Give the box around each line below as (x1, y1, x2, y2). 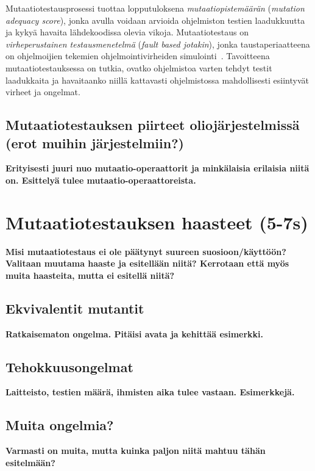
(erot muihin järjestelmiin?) (5, 133, 184, 152)
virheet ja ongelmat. (5, 85, 80, 98)
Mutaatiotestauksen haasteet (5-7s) (5, 209, 308, 234)
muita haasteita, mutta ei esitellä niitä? (5, 268, 175, 281)
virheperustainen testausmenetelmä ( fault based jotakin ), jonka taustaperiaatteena (5, 37, 310, 50)
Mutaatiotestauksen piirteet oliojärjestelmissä (5, 115, 300, 134)
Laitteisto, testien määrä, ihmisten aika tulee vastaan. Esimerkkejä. (5, 386, 295, 398)
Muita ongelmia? (5, 415, 114, 434)
